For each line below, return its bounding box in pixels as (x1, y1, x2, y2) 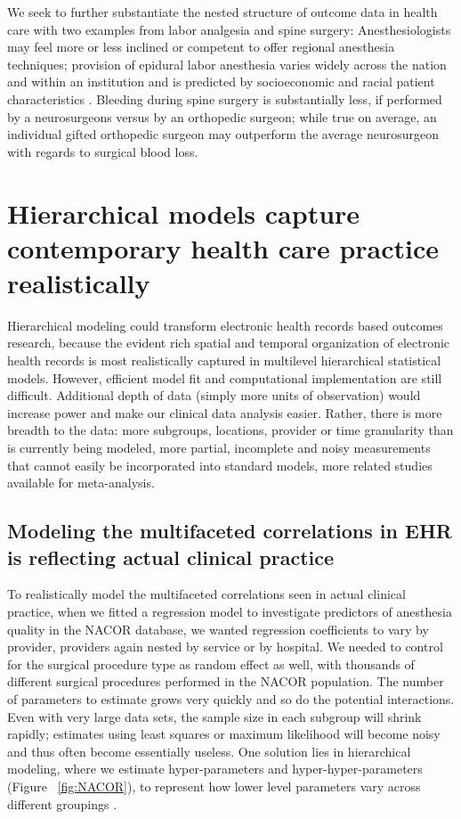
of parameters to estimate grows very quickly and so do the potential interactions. (7, 689, 455, 708)
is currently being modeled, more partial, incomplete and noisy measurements (7, 438, 431, 456)
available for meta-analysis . (7, 473, 155, 492)
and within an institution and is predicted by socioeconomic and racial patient (7, 72, 435, 91)
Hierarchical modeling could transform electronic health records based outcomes (7, 315, 443, 334)
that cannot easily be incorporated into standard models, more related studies (7, 455, 433, 474)
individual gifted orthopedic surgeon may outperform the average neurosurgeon (7, 125, 440, 143)
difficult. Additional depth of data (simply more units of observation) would (7, 386, 421, 405)
